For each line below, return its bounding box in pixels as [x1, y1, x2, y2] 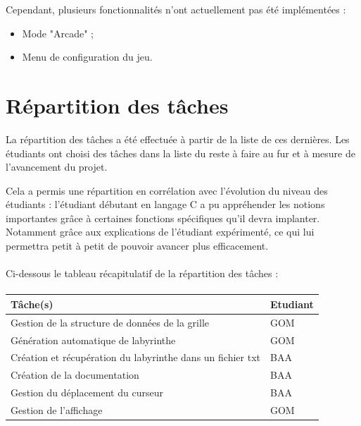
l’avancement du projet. [6, 159, 108, 174]
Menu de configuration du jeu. [22, 49, 153, 64]
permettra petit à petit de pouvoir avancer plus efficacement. [6, 238, 269, 253]
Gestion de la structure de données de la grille [11, 315, 209, 329]
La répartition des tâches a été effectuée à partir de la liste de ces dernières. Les [6, 131, 350, 146]
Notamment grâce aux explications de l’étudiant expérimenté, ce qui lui [6, 224, 315, 239]
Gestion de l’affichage [11, 403, 103, 417]
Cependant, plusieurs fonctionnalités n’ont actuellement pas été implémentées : [6, 2, 346, 16]
